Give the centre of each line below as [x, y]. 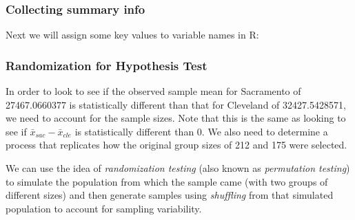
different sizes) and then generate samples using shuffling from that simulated [170, 195]
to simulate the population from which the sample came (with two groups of [167, 181]
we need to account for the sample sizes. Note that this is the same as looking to [176, 118]
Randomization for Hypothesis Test [106, 65]
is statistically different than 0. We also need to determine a [201, 131]
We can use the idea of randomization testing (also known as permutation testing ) [178, 168]
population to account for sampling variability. [104, 208]
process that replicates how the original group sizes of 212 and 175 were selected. [176, 145]
